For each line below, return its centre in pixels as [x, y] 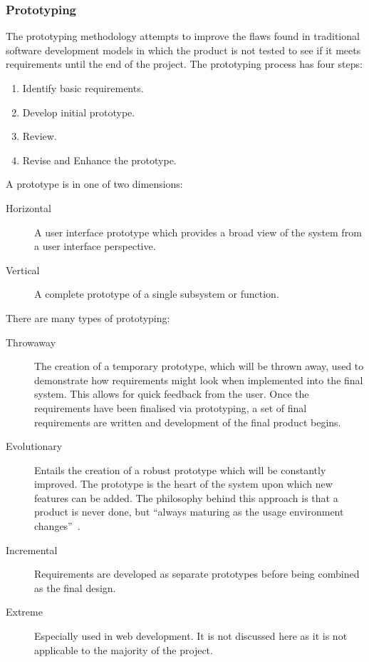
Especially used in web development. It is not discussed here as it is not [191, 636]
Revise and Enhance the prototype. [99, 160]
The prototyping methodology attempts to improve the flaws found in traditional [183, 36]
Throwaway [31, 342]
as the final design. [75, 587]
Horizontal [28, 207]
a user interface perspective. [95, 246]
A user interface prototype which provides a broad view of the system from [198, 232]
